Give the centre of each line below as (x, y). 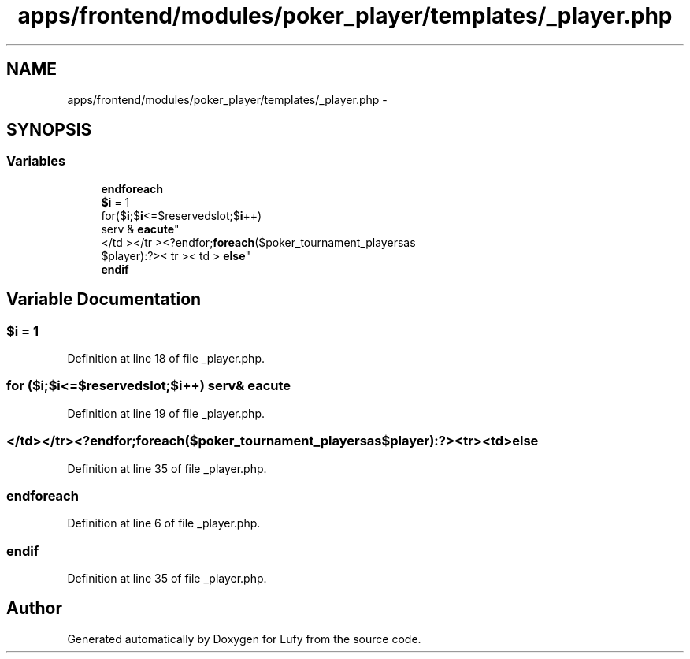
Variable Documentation (104, 300)
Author (34, 609)
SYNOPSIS (49, 130)
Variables (36, 161)
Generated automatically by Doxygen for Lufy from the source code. (244, 639)
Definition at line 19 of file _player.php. (166, 413)
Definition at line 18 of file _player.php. (166, 359)
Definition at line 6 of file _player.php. (164, 523)
